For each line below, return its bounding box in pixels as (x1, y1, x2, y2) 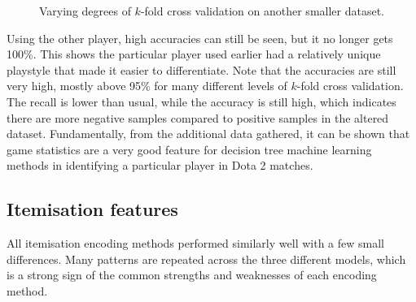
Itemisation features (7, 196, 178, 222)
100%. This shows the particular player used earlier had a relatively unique (7, 45, 381, 63)
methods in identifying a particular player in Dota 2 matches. (7, 157, 313, 174)
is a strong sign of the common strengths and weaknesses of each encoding (7, 266, 377, 283)
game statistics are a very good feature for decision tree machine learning (7, 140, 372, 157)
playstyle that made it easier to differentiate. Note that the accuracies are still (7, 61, 396, 78)
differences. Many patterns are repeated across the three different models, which (7, 250, 406, 267)
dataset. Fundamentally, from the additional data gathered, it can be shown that (7, 125, 410, 142)
